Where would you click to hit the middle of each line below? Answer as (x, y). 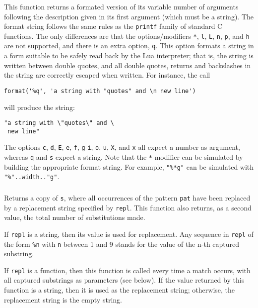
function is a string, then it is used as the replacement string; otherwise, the (120, 290)
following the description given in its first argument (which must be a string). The (129, 16)
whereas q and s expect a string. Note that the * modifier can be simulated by (124, 157)
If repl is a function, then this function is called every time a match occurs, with (127, 270)
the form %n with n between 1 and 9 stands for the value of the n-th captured (122, 244)
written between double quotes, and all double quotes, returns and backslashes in (128, 65)
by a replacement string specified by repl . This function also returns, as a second (128, 207)
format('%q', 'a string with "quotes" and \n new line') (100, 91)
